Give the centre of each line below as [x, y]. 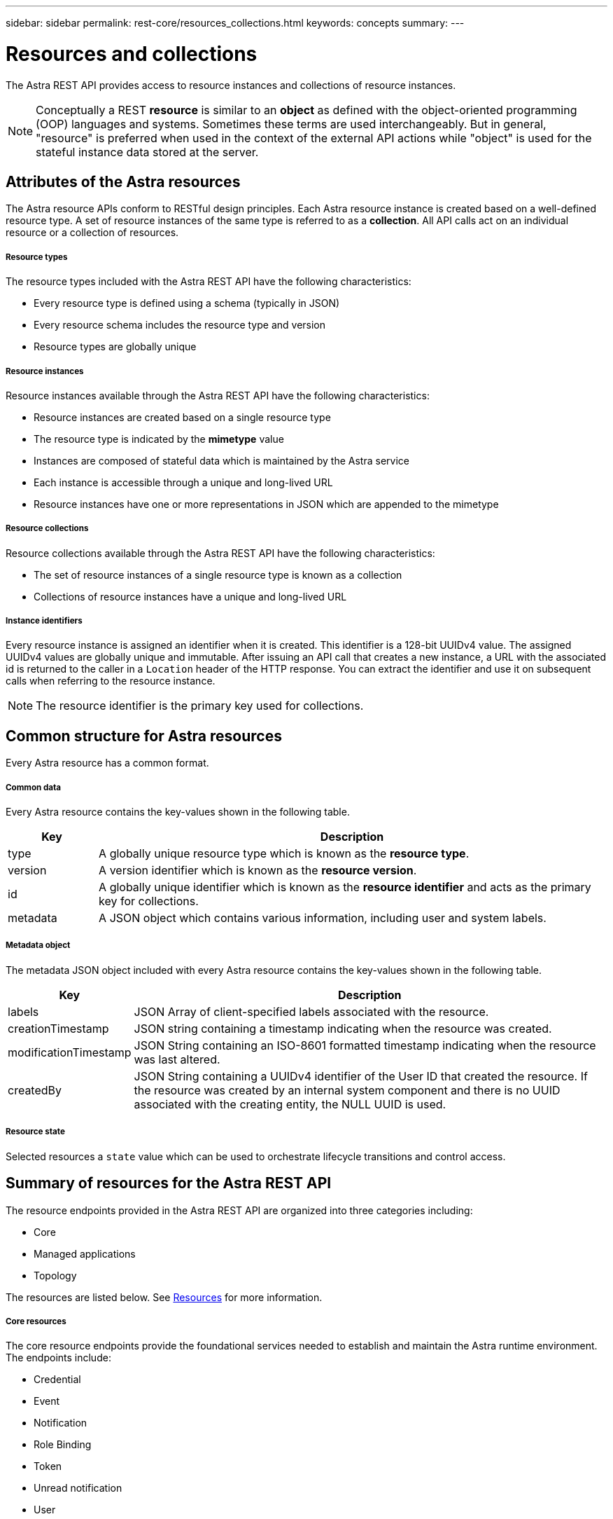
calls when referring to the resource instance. [111, 681]
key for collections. [149, 901]
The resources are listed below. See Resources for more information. [164, 1297]
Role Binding [63, 1445]
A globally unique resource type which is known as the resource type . [284, 854]
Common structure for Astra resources [144, 736]
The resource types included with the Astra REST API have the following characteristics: [209, 282]
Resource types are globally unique [115, 347]
